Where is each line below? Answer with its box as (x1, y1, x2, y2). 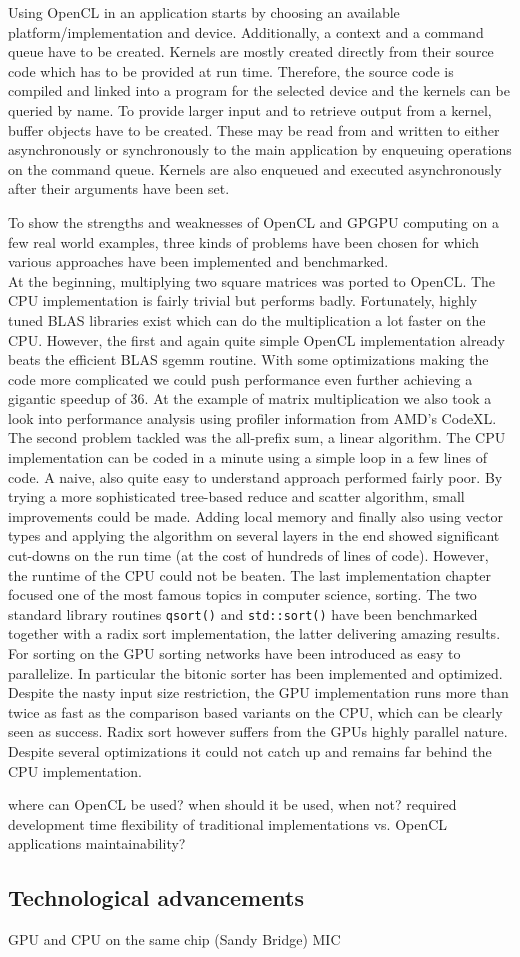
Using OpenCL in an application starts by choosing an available (8, 2, 400, 22)
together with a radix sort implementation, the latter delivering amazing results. (8, 623, 501, 644)
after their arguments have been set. (8, 178, 230, 199)
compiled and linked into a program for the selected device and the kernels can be (8, 80, 510, 101)
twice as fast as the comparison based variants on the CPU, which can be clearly (8, 701, 503, 722)
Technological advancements (8, 882, 304, 913)
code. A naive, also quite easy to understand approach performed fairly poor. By (8, 466, 503, 487)
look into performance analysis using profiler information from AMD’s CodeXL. (8, 407, 497, 428)
